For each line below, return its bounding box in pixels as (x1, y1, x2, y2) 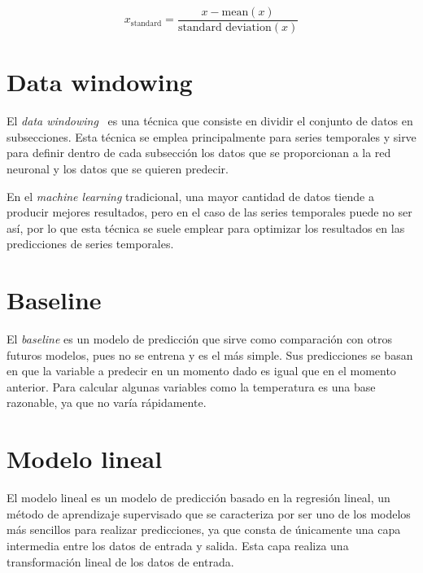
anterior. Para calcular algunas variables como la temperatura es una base (7, 378, 376, 395)
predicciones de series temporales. (7, 235, 174, 252)
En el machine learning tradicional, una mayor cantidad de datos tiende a (7, 187, 374, 204)
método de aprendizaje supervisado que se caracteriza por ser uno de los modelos (7, 505, 411, 522)
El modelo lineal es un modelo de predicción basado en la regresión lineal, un (7, 489, 390, 506)
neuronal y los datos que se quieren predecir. (7, 160, 229, 177)
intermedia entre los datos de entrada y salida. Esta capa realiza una (7, 536, 349, 553)
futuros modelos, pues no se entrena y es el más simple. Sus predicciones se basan (7, 346, 413, 363)
